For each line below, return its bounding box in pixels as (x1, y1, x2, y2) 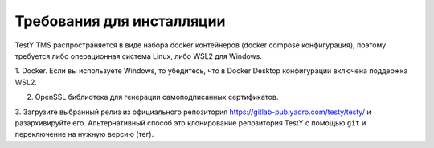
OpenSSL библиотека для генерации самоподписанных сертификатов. (35, 92, 279, 102)
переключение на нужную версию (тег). (14, 129, 154, 139)
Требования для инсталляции (14, 12, 226, 30)
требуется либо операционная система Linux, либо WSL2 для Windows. (14, 51, 263, 60)
